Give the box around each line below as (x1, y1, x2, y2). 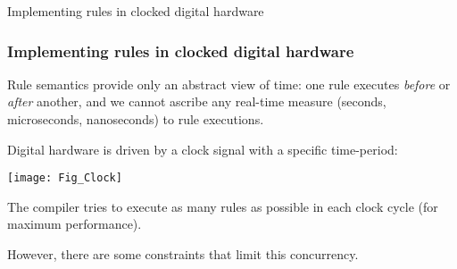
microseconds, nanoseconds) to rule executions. (7, 110, 264, 128)
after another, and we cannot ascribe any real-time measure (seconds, (7, 92, 386, 111)
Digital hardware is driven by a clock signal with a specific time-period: (7, 139, 398, 158)
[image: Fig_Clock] (7, 172, 122, 185)
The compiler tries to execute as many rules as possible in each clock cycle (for (7, 197, 438, 215)
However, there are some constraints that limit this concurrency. (7, 245, 359, 264)
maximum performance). (7, 214, 142, 233)
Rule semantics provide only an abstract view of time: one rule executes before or (7, 74, 451, 93)
